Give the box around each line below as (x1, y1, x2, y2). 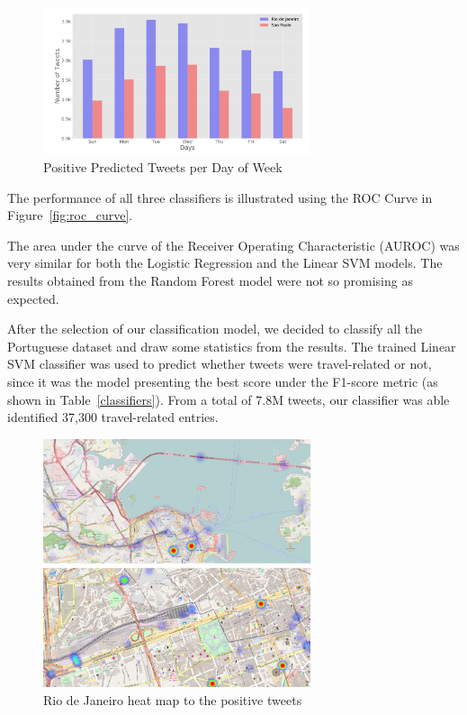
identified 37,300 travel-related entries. (7, 408, 219, 426)
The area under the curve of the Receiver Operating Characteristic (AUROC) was (7, 235, 460, 254)
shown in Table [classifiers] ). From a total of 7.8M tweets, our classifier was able (7, 390, 450, 408)
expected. (7, 289, 59, 307)
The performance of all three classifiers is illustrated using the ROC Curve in (7, 188, 433, 206)
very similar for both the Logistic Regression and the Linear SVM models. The (7, 253, 443, 272)
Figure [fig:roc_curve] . (7, 206, 133, 225)
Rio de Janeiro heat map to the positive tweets (43, 690, 302, 709)
